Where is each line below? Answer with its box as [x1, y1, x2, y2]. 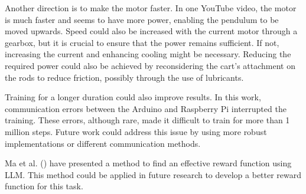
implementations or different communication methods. [5, 137, 201, 149]
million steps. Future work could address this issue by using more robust [5, 125, 267, 137]
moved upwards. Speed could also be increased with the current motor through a [5, 25, 298, 37]
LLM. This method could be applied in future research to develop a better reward [5, 168, 302, 180]
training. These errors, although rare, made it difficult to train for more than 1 [5, 114, 290, 126]
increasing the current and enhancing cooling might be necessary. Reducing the [5, 48, 291, 60]
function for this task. [5, 180, 83, 192]
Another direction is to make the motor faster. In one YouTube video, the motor [5, 2, 297, 14]
